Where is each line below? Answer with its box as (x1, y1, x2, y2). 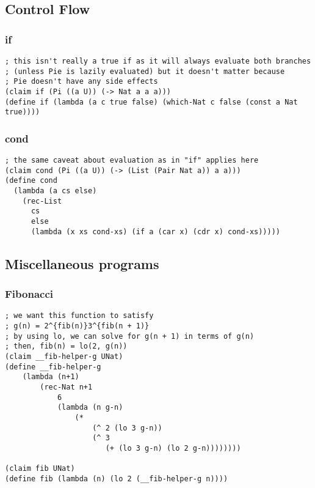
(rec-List (22, 196, 62, 205)
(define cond (5, 176, 57, 185)
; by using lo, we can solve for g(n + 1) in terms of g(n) (5, 331, 255, 341)
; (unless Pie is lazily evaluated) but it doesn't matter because (5, 67, 285, 76)
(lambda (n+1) (22, 372, 79, 382)
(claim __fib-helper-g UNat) (5, 352, 123, 361)
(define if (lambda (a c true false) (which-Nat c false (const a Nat (5, 97, 298, 106)
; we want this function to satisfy (5, 311, 154, 320)
